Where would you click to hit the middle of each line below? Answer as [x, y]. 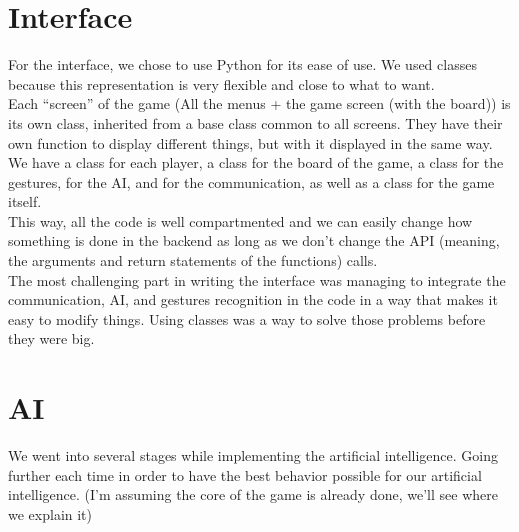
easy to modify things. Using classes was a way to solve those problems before [247, 318]
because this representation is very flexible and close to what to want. [221, 83]
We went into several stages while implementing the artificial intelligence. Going [253, 455]
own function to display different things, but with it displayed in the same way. [250, 142]
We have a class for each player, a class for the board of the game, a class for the [256, 162]
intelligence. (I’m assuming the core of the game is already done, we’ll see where [253, 494]
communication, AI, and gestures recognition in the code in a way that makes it [253, 299]
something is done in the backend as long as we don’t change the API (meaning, [254, 240]
